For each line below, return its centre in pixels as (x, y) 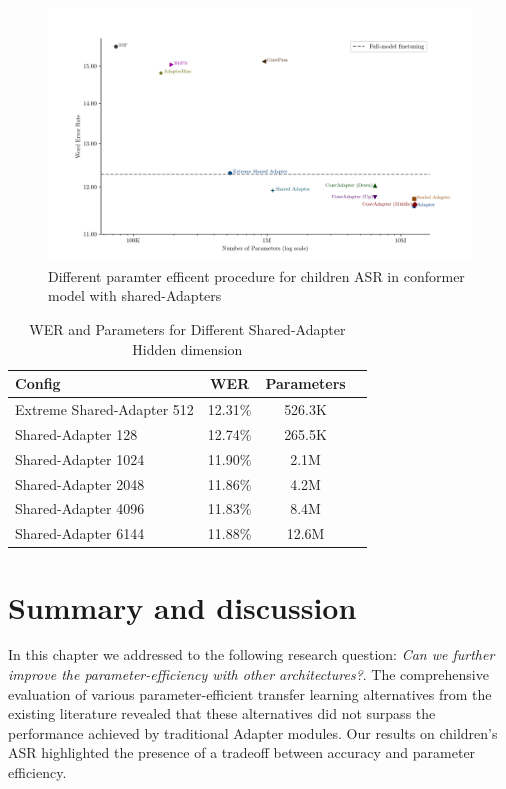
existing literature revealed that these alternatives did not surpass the (222, 713)
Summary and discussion (182, 606)
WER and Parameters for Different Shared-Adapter (187, 329)
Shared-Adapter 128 (76, 433)
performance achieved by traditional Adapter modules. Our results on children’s (253, 732)
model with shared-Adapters (135, 295)
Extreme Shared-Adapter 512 (104, 409)
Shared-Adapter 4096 (80, 508)
